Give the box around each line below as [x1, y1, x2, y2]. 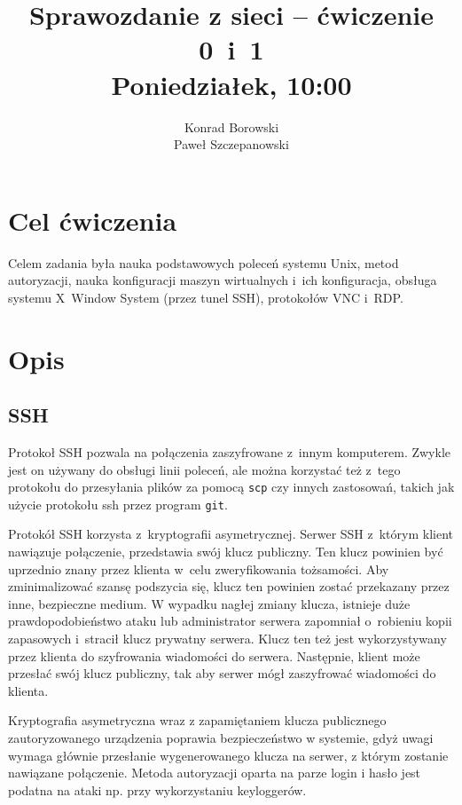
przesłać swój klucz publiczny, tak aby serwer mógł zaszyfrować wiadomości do [8, 664, 436, 683]
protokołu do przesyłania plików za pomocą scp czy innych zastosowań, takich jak [8, 477, 455, 496]
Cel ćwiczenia [8, 201, 177, 238]
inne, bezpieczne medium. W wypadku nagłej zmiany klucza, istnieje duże [8, 594, 411, 612]
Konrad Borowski [184, 117, 279, 136]
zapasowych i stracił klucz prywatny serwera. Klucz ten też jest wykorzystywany [8, 629, 447, 648]
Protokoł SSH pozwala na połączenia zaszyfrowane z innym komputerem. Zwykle [8, 442, 450, 461]
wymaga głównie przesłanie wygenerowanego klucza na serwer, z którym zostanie [8, 746, 449, 764]
